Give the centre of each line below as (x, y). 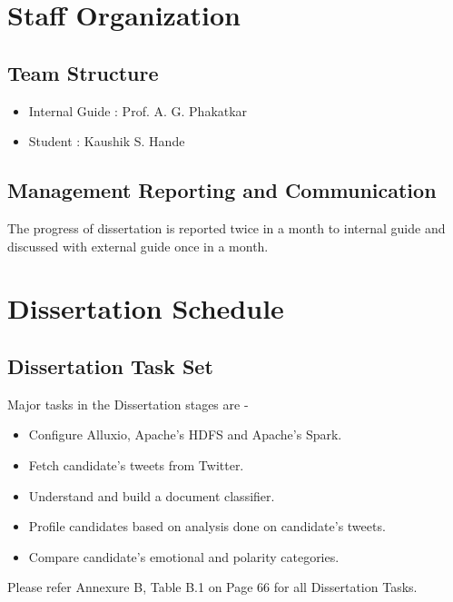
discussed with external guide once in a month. (138, 246)
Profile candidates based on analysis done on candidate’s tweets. (207, 526)
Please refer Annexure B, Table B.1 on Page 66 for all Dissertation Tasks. (212, 587)
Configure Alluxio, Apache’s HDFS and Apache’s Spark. (185, 434)
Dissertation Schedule (146, 308)
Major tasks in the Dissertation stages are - (128, 404)
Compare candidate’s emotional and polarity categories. (184, 556)
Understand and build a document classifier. (152, 495)
